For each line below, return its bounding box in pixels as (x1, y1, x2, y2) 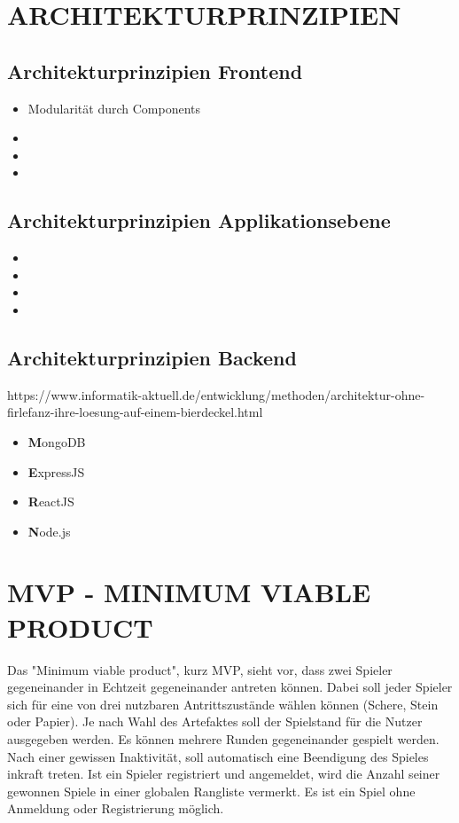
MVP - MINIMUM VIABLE (7, 574, 371, 610)
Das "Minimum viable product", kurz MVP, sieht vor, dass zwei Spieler (7, 660, 393, 678)
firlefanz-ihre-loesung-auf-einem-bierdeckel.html (7, 403, 263, 421)
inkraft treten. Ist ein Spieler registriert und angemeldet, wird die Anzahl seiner (7, 764, 440, 783)
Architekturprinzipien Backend (7, 343, 297, 371)
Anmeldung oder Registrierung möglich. (7, 799, 224, 818)
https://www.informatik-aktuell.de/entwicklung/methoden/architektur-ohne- (7, 385, 425, 404)
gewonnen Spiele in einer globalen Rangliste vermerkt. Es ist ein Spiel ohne (7, 781, 416, 800)
